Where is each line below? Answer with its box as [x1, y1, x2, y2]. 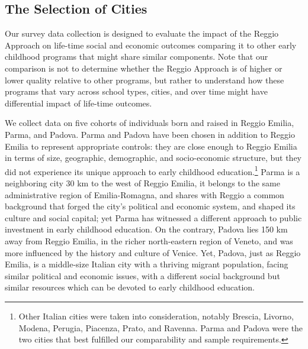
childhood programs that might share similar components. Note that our [5, 50, 268, 63]
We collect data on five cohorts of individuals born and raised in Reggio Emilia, [5, 117, 294, 129]
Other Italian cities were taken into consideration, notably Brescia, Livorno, [18, 309, 294, 322]
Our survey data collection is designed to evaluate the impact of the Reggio [5, 27, 279, 40]
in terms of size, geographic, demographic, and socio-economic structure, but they [5, 151, 301, 164]
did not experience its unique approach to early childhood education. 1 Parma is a [5, 163, 300, 177]
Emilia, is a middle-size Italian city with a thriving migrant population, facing [5, 258, 288, 270]
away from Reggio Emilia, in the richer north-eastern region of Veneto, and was [5, 234, 293, 247]
